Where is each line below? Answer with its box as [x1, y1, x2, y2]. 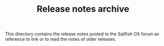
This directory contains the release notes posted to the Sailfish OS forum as [5, 31, 160, 37]
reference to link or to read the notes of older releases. [5, 36, 117, 42]
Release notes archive [37, 3, 129, 15]
